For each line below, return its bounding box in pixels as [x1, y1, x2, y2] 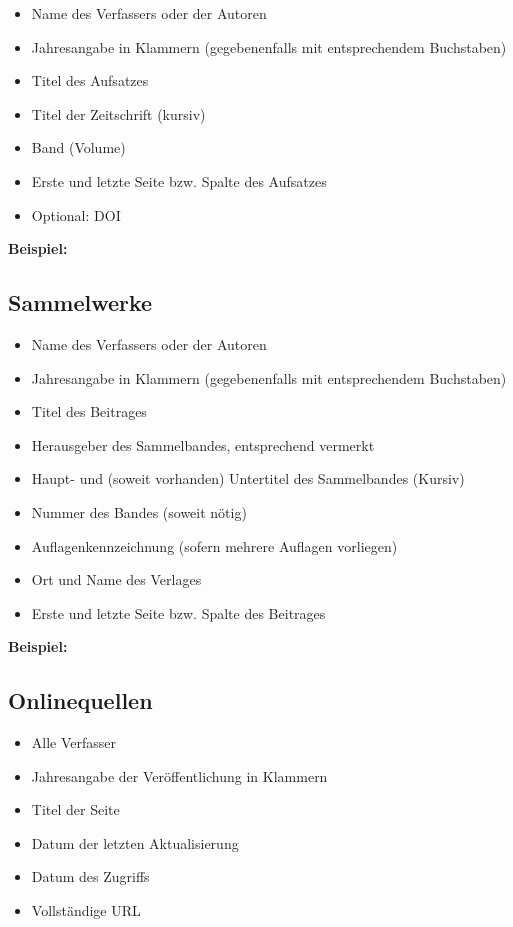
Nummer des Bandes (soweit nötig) [31, 501, 247, 522]
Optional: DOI [31, 204, 121, 225]
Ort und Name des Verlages [31, 569, 202, 590]
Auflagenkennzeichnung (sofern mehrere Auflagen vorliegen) [31, 535, 398, 556]
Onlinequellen [8, 685, 153, 716]
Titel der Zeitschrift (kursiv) [31, 103, 206, 124]
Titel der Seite [31, 799, 120, 820]
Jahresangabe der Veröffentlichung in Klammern [31, 765, 328, 786]
